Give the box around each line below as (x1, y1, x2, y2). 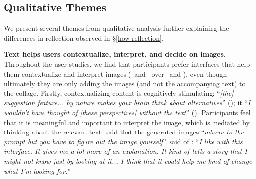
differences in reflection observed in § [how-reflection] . (4, 32, 164, 43)
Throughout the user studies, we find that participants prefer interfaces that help (4, 58, 250, 69)
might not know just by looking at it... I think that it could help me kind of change (4, 155, 252, 166)
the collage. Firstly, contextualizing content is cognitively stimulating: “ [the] (4, 88, 234, 98)
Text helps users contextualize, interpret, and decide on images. (4, 49, 226, 59)
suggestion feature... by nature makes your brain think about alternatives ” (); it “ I (4, 97, 251, 108)
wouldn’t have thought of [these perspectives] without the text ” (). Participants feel (4, 107, 251, 117)
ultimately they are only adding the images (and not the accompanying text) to (4, 78, 246, 89)
